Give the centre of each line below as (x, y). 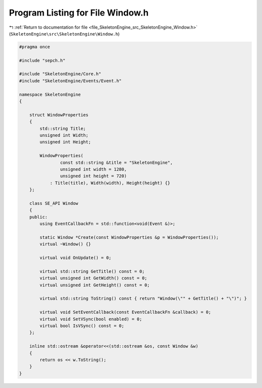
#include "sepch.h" (42, 60)
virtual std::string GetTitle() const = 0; (92, 271)
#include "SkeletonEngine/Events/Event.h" (70, 81)
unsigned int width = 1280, (93, 169)
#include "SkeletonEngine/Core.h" (60, 74)
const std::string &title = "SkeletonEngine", (116, 162)
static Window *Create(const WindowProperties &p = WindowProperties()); (129, 237)
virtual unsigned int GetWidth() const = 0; (93, 278)
